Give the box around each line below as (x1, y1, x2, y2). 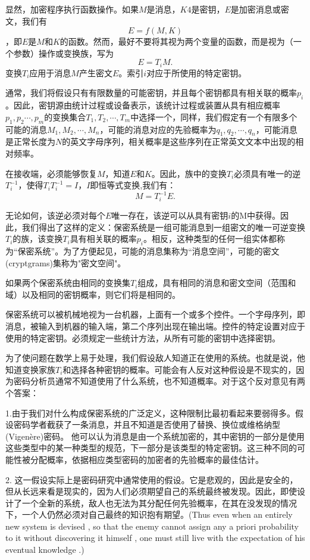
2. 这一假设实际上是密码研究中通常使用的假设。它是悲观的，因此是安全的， (5, 473, 298, 486)
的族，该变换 (12, 232, 63, 245)
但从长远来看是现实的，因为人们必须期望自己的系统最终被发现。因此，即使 (5, 485, 297, 497)
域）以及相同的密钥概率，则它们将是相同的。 (5, 288, 180, 300)
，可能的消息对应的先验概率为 (99, 123, 217, 135)
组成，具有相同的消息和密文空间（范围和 (137, 276, 296, 289)
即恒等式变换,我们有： (90, 179, 176, 191)
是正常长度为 (5, 135, 55, 148)
